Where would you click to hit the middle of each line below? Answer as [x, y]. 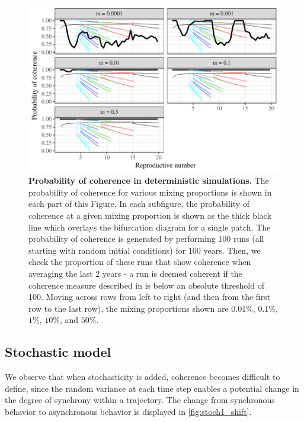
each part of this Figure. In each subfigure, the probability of [139, 204]
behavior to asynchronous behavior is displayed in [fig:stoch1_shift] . [128, 411]
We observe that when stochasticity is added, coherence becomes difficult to [143, 377]
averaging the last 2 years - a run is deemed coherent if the [135, 273]
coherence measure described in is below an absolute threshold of [146, 285]
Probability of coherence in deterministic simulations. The [149, 180]
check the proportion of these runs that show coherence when [140, 262]
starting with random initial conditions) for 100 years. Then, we [145, 250]
